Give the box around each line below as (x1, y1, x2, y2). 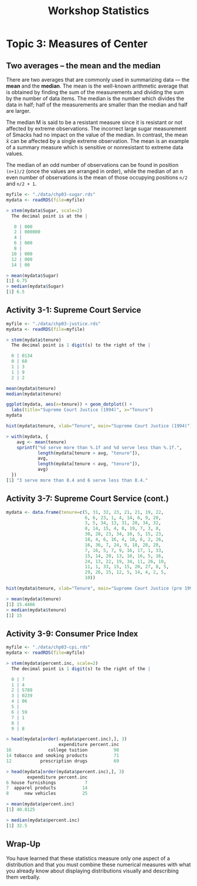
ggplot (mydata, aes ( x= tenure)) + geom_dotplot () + (6, 402, 133, 407)
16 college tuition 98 (6, 747, 119, 753)
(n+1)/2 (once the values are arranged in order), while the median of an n (6, 168, 184, 175)
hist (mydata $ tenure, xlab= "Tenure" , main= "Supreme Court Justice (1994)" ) (6, 423, 193, 429)
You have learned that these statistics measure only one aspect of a (6, 854, 170, 862)
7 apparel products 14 (6, 785, 88, 791)
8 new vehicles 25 (6, 791, 88, 797)
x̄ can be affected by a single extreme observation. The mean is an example (6, 138, 189, 145)
